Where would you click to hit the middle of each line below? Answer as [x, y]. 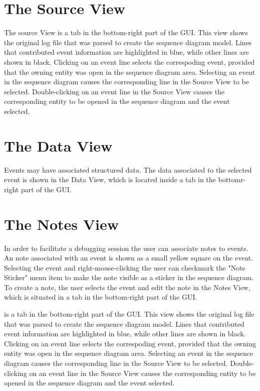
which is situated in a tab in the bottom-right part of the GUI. [101, 297]
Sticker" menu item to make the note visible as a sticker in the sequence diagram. [129, 277]
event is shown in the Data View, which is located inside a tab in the [110, 179]
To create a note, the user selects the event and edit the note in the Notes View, [127, 287]
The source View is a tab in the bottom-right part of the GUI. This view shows [126, 32]
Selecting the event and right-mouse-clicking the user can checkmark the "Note [125, 267]
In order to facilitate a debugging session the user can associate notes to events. [126, 248]
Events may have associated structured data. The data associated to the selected [128, 169]
